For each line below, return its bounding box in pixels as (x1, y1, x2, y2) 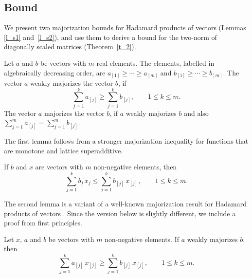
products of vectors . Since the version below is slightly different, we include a (4, 208, 236, 218)
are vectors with (35, 162, 83, 172)
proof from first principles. (4, 218, 82, 228)
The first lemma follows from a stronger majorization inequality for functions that (4, 136, 249, 146)
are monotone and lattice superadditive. (4, 145, 123, 155)
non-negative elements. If (105, 234, 179, 244)
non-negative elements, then (93, 162, 177, 172)
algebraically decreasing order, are (4, 67, 106, 77)
